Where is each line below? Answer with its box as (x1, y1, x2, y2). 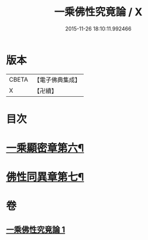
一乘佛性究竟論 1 (6, 224, 66, 235)
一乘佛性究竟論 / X (54, 5, 143, 19)
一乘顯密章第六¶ (6, 141, 84, 155)
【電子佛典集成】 (33, 76, 81, 84)
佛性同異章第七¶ (6, 171, 84, 184)
